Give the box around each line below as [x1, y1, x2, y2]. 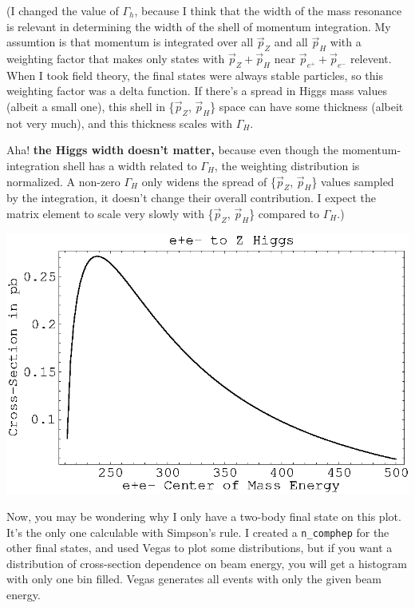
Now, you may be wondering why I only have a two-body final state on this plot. [6, 508, 401, 525]
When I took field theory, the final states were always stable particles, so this [6, 66, 383, 83]
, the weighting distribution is [214, 157, 360, 173]
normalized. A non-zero [6, 173, 121, 189]
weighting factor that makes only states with [6, 50, 225, 66]
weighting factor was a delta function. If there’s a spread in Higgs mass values [6, 82, 388, 99]
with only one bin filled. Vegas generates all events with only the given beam [6, 570, 382, 587]
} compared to [249, 205, 320, 221]
